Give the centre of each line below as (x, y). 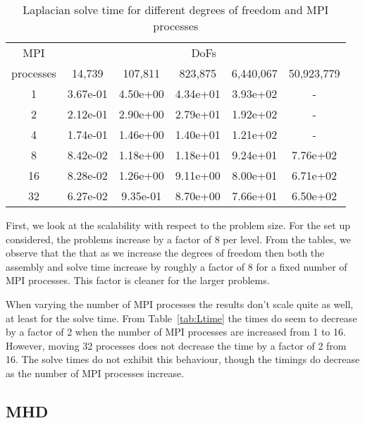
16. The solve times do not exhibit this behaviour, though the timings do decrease (183, 359)
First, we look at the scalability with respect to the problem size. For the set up (178, 225)
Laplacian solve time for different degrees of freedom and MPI (176, 10)
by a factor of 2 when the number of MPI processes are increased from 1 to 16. (176, 332)
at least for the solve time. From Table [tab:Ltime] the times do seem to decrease (181, 318)
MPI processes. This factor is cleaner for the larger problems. (138, 280)
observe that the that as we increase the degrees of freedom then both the (165, 253)
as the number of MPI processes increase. (95, 373)
